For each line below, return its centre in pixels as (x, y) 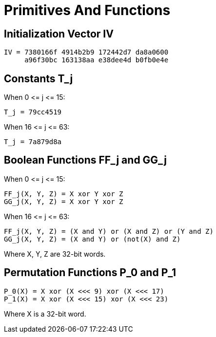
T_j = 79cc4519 (33, 112)
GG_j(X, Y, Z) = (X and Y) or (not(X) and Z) (92, 239)
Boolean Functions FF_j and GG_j (85, 160)
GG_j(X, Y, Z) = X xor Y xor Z (64, 201)
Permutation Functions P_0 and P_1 (90, 273)
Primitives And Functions (87, 10)
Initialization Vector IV (59, 34)
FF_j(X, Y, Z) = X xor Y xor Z (64, 194)
